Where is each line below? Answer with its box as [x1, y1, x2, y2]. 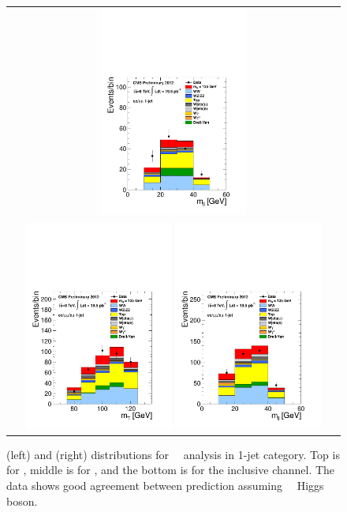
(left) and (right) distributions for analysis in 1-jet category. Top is [6, 446, 340, 462]
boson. [6, 492, 38, 509]
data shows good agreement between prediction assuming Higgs [6, 476, 324, 493]
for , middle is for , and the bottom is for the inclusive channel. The [6, 461, 335, 478]
